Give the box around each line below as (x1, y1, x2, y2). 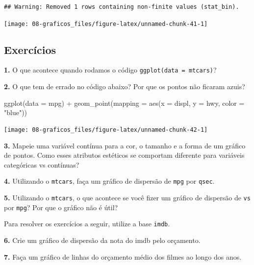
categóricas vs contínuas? (4, 159, 79, 169)
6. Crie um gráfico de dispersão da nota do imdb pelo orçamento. (4, 235, 201, 245)
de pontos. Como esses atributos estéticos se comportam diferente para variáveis (4, 150, 245, 160)
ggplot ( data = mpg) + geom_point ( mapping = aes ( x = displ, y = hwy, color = (4, 97, 245, 108)
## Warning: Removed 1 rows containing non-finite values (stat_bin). (4, 3, 239, 10)
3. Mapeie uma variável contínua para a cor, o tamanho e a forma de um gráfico (4, 140, 246, 150)
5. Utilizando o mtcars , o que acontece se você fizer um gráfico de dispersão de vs (4, 192, 251, 202)
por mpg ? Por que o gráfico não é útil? (4, 202, 118, 212)
